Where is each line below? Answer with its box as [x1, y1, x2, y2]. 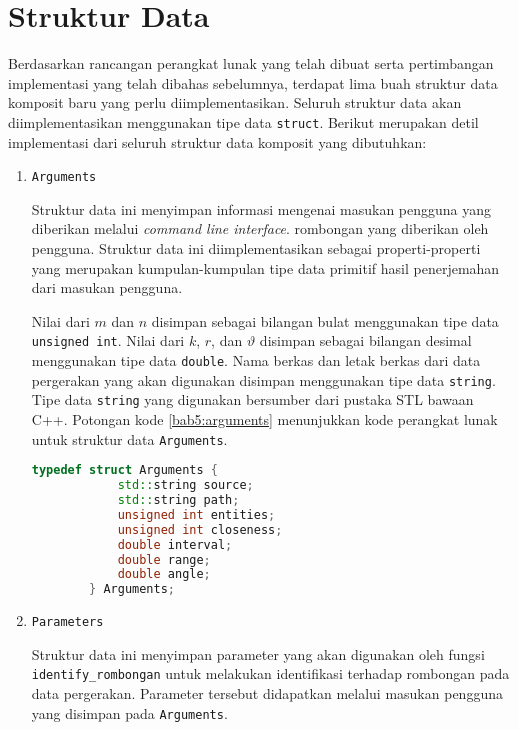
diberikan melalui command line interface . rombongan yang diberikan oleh [31, 218, 489, 239]
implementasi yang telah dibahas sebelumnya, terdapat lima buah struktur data [8, 72, 498, 93]
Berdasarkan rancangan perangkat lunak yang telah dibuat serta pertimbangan [8, 53, 494, 74]
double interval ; [117, 537, 233, 552]
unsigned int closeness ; [117, 522, 283, 537]
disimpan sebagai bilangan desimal [259, 330, 472, 351]
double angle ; [117, 567, 211, 582]
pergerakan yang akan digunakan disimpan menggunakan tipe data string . [31, 369, 496, 390]
